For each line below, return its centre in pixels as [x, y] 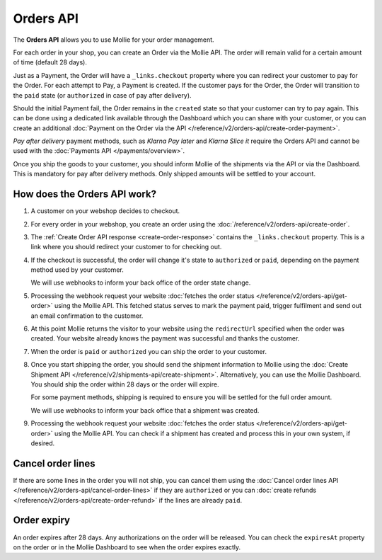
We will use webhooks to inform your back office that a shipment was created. [145, 410]
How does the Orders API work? [85, 194]
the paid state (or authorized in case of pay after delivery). [102, 95]
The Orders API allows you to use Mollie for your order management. [114, 40]
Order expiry [42, 520]
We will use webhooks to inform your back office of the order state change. [141, 282]
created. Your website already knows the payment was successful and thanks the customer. [165, 338]
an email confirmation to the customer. [87, 316]
